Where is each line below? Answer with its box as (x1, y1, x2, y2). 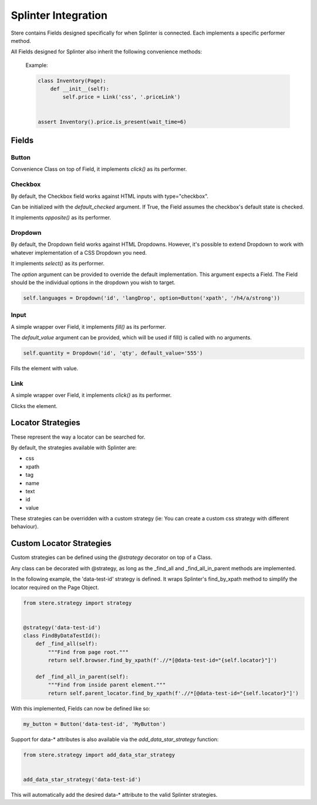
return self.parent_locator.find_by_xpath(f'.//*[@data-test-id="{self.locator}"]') (48, 690, 299, 696)
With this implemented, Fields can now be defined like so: (11, 705, 151, 712)
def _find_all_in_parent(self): (35, 673, 129, 681)
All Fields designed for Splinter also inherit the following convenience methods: (11, 48, 203, 55)
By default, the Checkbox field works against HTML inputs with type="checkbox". (11, 193, 208, 200)
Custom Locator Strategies (11, 538, 112, 548)
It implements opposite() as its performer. (11, 214, 112, 221)
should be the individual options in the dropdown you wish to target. (11, 279, 176, 286)
